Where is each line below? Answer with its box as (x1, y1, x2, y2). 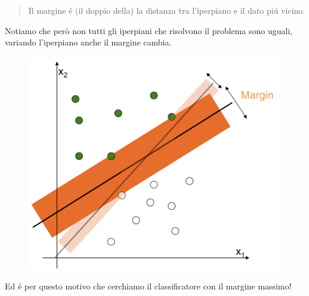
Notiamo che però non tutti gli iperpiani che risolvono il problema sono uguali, (5, 24, 293, 36)
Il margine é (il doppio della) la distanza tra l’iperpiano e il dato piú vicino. (28, 4, 305, 16)
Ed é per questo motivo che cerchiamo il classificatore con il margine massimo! (5, 279, 292, 292)
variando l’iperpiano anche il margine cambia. (5, 36, 172, 48)
